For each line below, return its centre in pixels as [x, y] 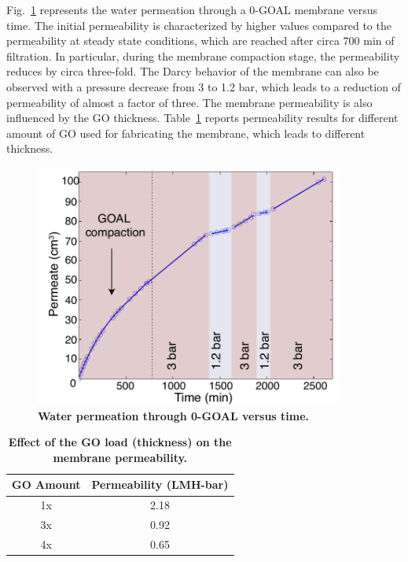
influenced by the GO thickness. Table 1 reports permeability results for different [202, 118]
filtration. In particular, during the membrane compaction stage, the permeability [203, 55]
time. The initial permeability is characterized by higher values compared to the [199, 25]
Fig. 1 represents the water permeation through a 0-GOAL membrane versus [192, 9]
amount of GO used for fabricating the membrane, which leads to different [186, 133]
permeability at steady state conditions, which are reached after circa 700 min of [200, 41]
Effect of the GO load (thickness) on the [120, 442]
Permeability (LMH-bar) [160, 484]
